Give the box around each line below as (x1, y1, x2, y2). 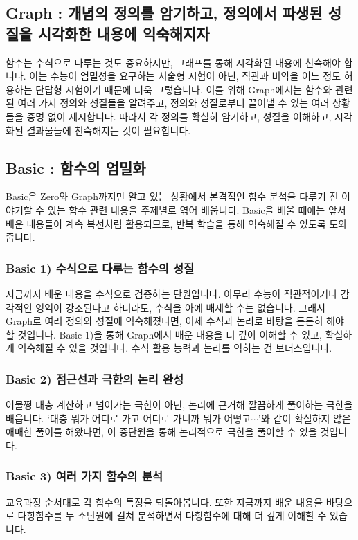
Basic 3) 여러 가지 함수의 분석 (6, 467, 163, 485)
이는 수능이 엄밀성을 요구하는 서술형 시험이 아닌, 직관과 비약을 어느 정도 (29, 69, 341, 83)
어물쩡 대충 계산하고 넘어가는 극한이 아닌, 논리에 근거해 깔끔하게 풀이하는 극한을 (6, 397, 353, 412)
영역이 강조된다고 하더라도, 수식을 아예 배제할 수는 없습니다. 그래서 (35, 300, 325, 314)
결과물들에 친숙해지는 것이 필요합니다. (26, 123, 191, 137)
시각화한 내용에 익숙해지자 (37, 22, 210, 44)
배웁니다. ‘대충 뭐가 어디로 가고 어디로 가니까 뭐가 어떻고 (6, 411, 251, 425)
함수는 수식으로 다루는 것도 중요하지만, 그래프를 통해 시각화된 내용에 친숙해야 (6, 55, 341, 69)
